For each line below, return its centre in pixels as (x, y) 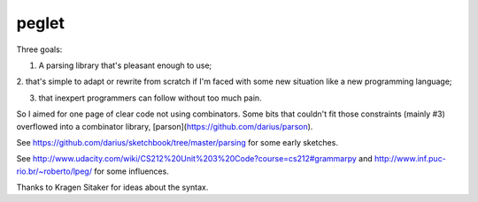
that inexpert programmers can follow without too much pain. (150, 98)
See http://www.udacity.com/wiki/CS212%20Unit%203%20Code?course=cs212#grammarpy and (195, 159)
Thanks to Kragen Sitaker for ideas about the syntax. (112, 187)
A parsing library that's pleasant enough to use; (125, 65)
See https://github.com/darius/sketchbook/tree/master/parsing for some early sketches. (177, 142)
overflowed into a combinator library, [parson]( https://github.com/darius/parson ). (165, 126)
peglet (41, 23)
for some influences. (132, 171)
